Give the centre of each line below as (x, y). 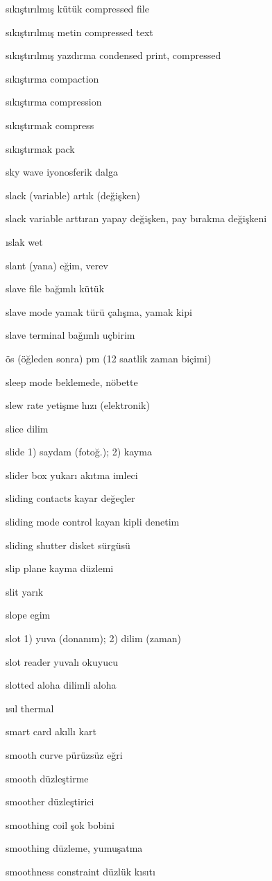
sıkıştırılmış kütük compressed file (77, 8)
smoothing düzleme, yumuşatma (74, 848)
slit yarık (25, 591)
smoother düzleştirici (50, 802)
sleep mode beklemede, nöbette (72, 381)
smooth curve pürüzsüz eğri (64, 755)
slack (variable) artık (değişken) (73, 195)
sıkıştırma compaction (52, 78)
